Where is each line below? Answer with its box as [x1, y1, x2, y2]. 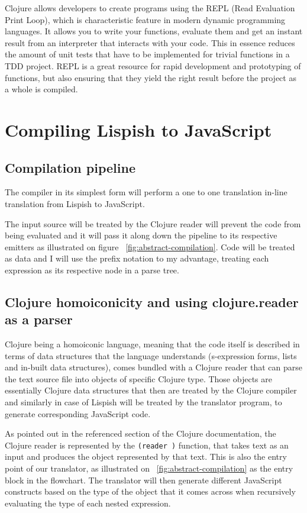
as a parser [5, 310, 73, 328]
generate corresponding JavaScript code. [5, 407, 151, 420]
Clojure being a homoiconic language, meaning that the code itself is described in [5, 338, 300, 350]
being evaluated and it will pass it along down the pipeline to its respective [5, 229, 277, 241]
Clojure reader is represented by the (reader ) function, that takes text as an [5, 438, 289, 451]
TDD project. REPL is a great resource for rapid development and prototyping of [5, 59, 301, 72]
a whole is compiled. [5, 83, 78, 95]
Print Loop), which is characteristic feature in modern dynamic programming [5, 13, 286, 25]
